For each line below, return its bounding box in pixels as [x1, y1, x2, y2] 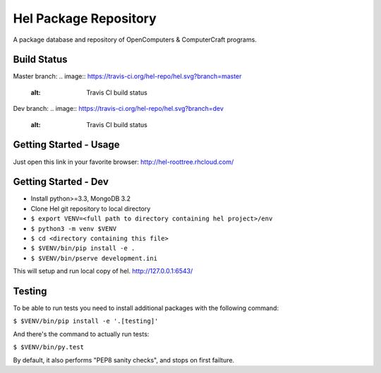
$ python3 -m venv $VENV [30, 225, 116, 232]
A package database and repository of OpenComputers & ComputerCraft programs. [13, 35, 257, 44]
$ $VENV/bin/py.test [13, 343, 85, 351]
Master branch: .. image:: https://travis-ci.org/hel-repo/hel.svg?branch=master [13, 72, 242, 81]
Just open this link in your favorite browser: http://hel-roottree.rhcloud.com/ [13, 158, 234, 166]
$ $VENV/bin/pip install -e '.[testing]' [13, 317, 159, 325]
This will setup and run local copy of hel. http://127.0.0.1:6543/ [13, 267, 193, 276]
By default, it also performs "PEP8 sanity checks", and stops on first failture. [13, 355, 235, 364]
